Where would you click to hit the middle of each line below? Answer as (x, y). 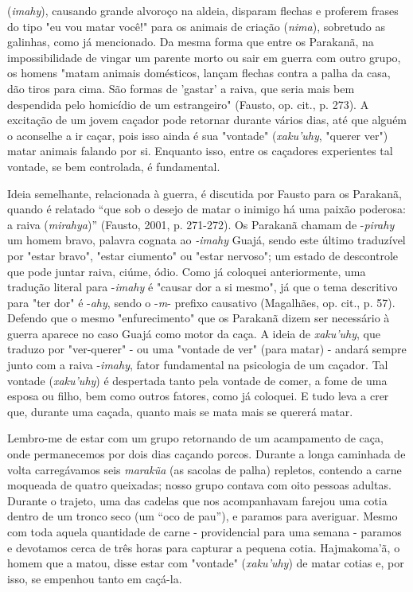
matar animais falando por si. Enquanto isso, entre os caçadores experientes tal (200, 151)
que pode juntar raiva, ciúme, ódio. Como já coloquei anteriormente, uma (187, 271)
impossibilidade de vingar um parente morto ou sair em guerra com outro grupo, (204, 57)
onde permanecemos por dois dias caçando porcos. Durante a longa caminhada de (206, 454)
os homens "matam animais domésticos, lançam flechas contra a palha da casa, (199, 73)
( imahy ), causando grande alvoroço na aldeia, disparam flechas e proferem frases (203, 10)
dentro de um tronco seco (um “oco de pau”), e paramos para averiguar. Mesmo (203, 516)
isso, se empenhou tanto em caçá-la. (95, 578)
